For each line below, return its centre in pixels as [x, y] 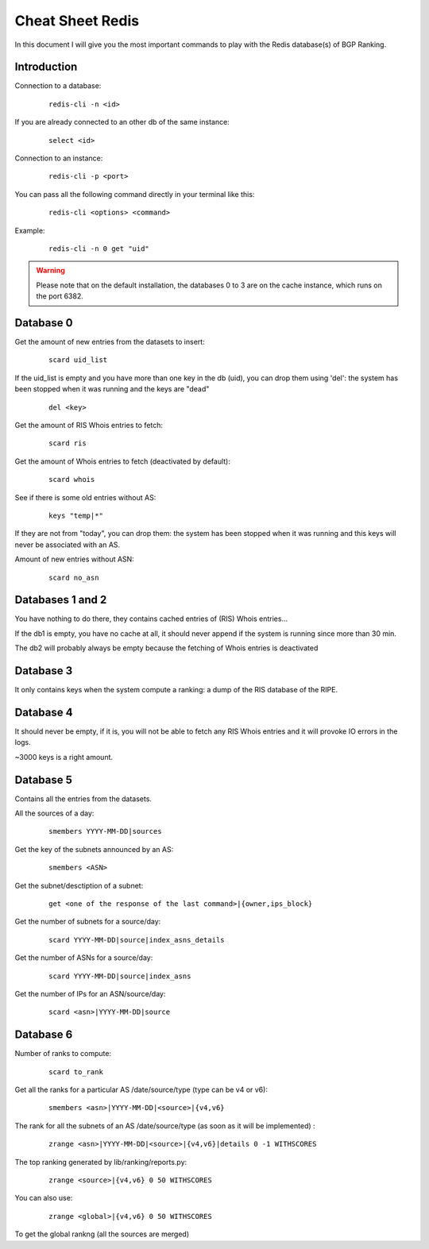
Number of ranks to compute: [63, 1054]
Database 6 [44, 1035]
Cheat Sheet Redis [77, 21]
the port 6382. [60, 296]
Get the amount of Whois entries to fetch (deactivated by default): [122, 461]
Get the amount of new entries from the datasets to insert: [110, 342]
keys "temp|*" [76, 515]
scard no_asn [74, 577]
